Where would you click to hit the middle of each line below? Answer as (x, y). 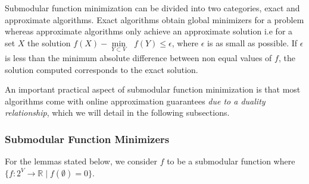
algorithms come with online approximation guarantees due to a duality (135, 101)
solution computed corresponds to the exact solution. (102, 69)
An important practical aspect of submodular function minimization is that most (153, 89)
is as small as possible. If (252, 42)
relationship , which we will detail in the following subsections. (117, 112)
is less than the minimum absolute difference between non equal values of (138, 58)
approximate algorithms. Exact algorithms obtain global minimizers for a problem (154, 19)
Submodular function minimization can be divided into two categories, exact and (152, 8)
